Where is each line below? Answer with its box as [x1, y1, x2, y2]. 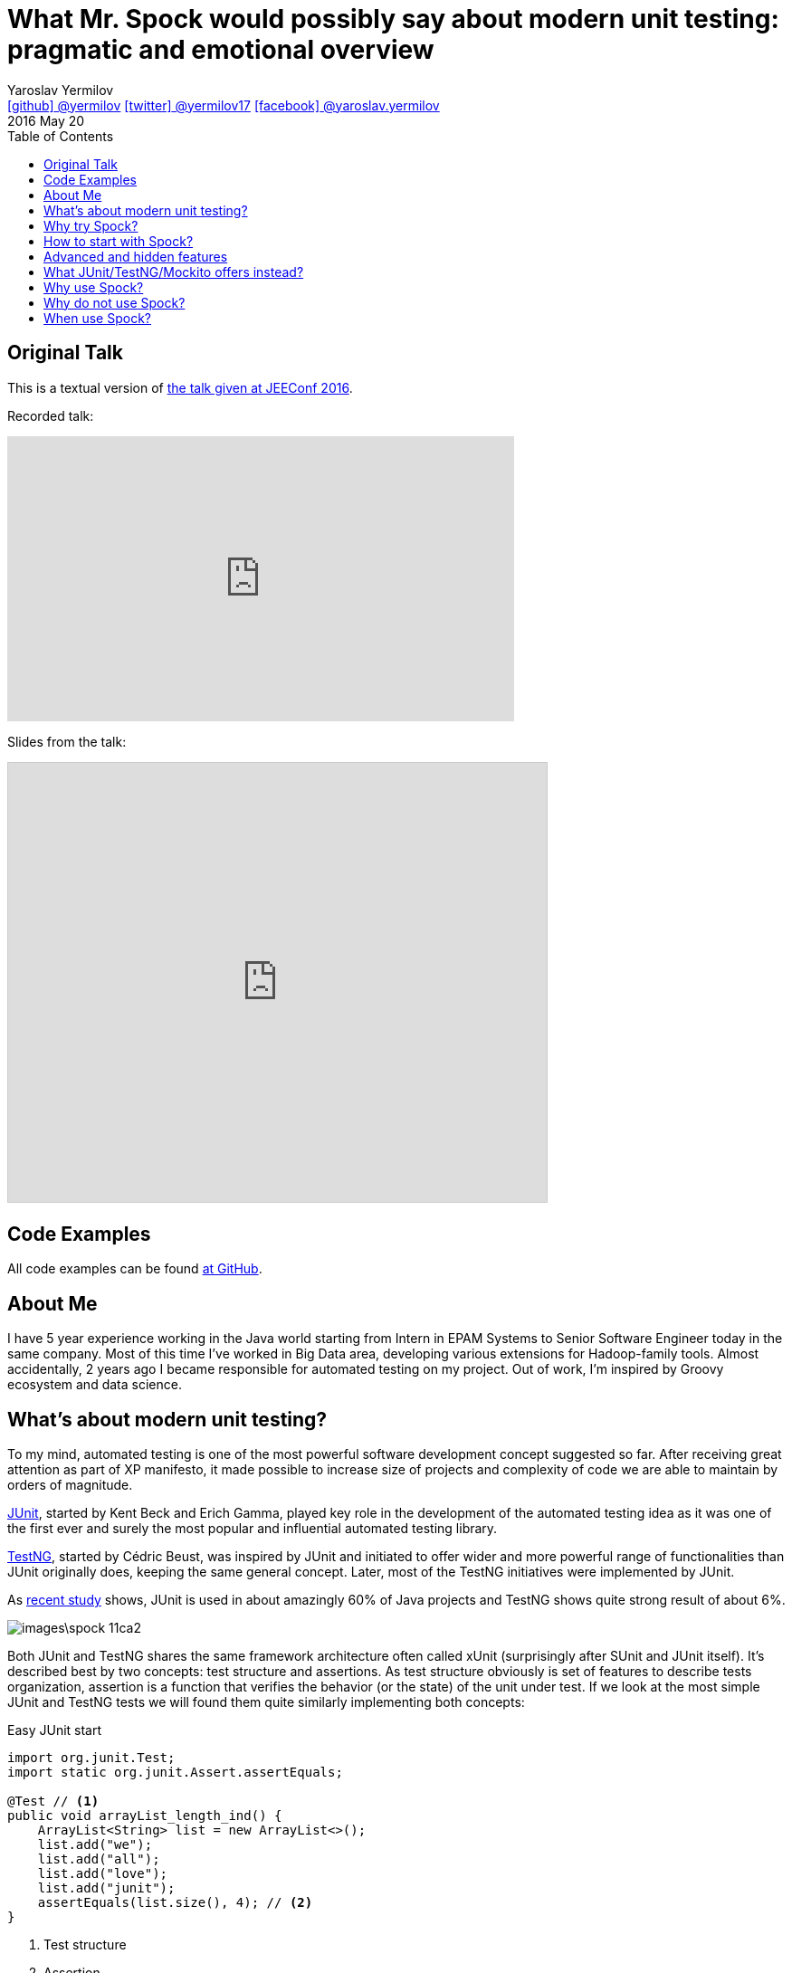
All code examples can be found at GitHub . [7, 1261, 262, 1277]
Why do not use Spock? [43, 294, 186, 310]
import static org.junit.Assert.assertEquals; [7, 1765, 343, 1780]
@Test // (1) [7, 1794, 100, 1809]
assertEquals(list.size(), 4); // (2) [37, 1895, 313, 1911]
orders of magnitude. [7, 1477, 133, 1493]
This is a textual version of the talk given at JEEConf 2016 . [7, 379, 353, 396]
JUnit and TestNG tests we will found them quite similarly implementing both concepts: [7, 1694, 525, 1711]
